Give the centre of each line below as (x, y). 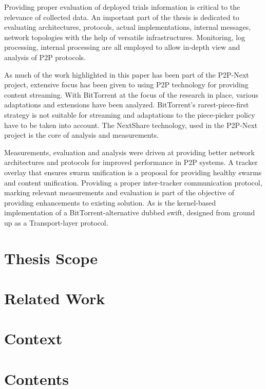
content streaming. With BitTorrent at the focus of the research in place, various (131, 94)
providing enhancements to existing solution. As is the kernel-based (110, 202)
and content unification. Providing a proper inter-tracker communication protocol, (133, 182)
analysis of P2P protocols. (45, 57)
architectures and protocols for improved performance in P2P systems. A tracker (131, 162)
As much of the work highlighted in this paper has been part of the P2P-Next (127, 74)
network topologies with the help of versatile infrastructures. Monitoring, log (125, 37)
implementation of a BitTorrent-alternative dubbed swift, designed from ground (130, 212)
